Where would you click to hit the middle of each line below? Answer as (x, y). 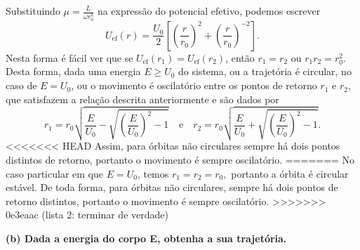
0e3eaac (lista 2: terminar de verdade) (87, 215)
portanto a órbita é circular (290, 173)
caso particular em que (54, 173)
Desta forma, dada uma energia (73, 71)
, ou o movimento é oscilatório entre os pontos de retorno (194, 85)
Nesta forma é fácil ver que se (69, 57)
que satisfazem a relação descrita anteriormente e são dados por (142, 99)
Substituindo (33, 11)
